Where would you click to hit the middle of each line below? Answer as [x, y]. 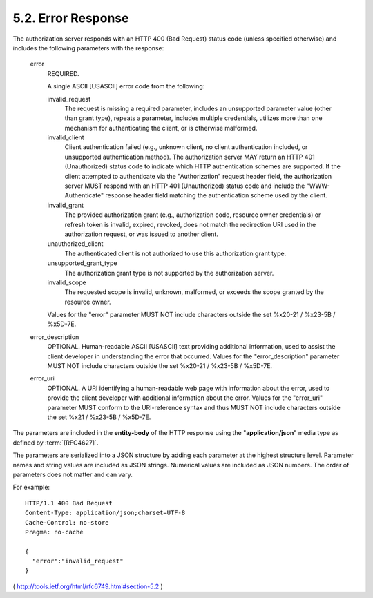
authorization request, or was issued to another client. [142, 234]
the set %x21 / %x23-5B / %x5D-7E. [99, 417]
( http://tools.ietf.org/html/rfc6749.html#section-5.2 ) [88, 586]
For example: [31, 488]
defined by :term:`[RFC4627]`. [56, 443]
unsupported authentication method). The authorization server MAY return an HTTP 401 [190, 157]
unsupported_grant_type [82, 263]
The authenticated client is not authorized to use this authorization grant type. [175, 253]
